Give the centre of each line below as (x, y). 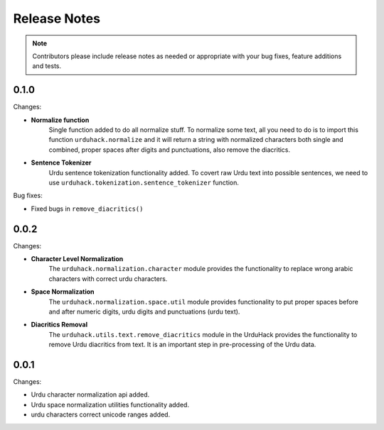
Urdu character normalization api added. (90, 395)
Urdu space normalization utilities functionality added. (110, 404)
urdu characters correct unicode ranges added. (101, 414)
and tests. (47, 66)
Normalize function (60, 120)
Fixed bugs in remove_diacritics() (87, 209)
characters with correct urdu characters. (108, 279)
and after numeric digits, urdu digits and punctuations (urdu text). (144, 312)
